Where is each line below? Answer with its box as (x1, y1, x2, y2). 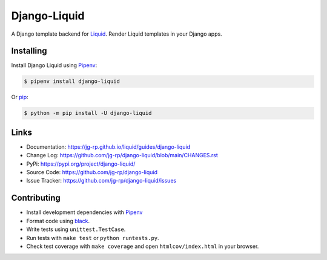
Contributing (11, 193, 61, 203)
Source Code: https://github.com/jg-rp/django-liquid (26, 169, 157, 176)
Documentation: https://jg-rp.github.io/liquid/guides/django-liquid (26, 143, 191, 151)
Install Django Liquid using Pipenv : (11, 62, 97, 69)
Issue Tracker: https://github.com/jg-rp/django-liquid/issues (26, 177, 177, 184)
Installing (11, 46, 48, 56)
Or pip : (11, 94, 28, 101)
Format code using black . (26, 217, 90, 224)
